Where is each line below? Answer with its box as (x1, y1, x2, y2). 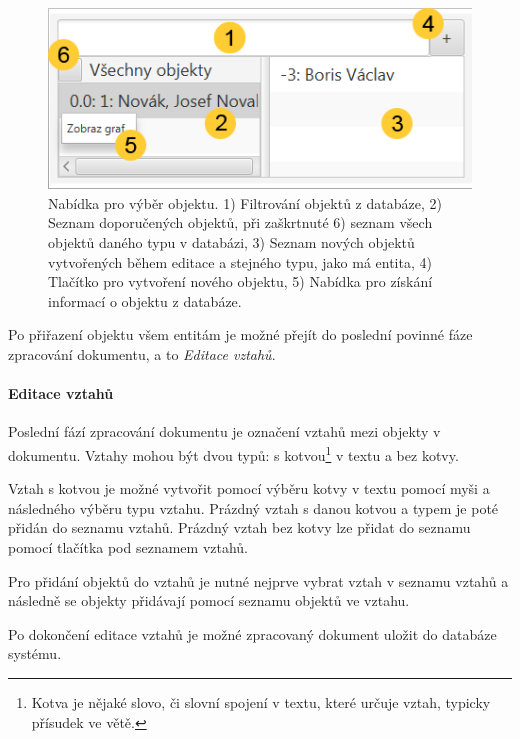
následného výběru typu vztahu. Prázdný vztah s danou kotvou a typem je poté (8, 497, 499, 518)
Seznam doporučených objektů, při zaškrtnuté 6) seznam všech (48, 212, 433, 233)
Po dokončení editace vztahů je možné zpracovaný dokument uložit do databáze (8, 623, 497, 644)
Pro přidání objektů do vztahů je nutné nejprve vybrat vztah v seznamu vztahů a (8, 570, 509, 591)
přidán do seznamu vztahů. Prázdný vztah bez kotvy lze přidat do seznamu (8, 517, 471, 538)
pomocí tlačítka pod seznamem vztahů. (8, 537, 249, 558)
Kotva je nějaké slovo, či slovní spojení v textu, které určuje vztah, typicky (31, 692, 491, 713)
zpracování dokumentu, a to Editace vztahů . (8, 344, 276, 365)
